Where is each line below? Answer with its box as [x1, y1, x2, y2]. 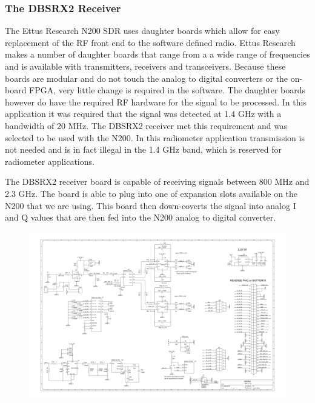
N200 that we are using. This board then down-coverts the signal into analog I [5, 199, 296, 211]
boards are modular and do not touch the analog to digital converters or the [5, 72, 288, 84]
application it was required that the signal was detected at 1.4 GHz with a [5, 107, 282, 120]
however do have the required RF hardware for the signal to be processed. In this [5, 95, 307, 108]
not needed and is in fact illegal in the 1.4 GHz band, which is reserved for [5, 143, 282, 156]
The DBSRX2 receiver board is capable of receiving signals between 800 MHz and [5, 175, 310, 188]
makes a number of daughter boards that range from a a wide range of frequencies [5, 48, 310, 61]
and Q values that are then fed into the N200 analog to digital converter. [5, 211, 276, 224]
